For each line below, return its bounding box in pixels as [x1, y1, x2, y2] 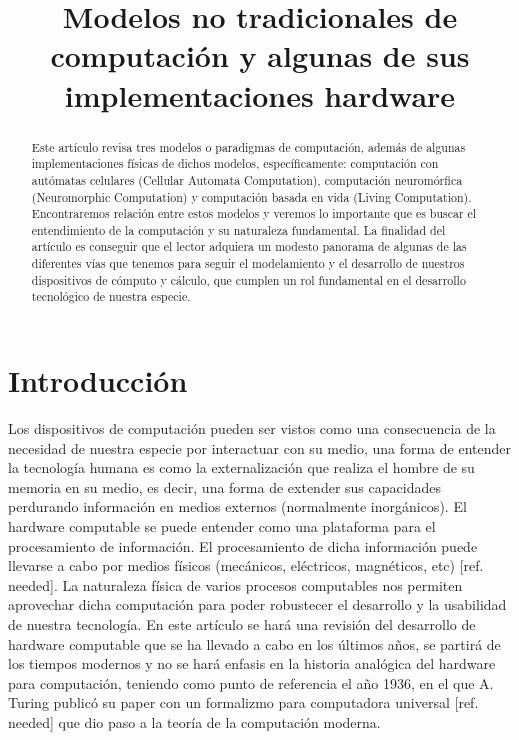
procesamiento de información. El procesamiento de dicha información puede [8, 535, 478, 556]
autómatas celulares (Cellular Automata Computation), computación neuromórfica [31, 171, 463, 188]
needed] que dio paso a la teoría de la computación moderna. [8, 711, 381, 732]
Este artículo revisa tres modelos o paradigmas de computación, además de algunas [31, 138, 466, 155]
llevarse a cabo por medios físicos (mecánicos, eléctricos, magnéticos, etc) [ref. [8, 555, 484, 576]
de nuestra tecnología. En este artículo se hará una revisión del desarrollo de [8, 613, 476, 634]
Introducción [8, 360, 188, 401]
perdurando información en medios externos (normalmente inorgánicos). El [8, 496, 467, 517]
